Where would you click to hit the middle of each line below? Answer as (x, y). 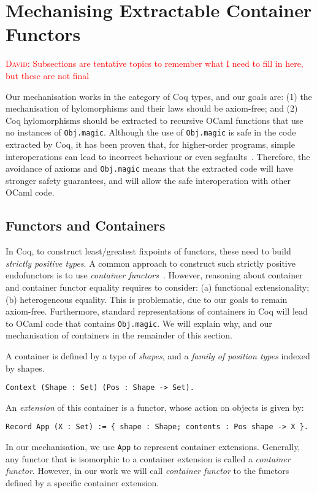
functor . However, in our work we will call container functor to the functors (147, 471)
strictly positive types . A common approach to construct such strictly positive (151, 263)
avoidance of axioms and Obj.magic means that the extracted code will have (150, 168)
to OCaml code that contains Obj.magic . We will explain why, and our (139, 323)
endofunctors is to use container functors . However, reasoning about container (154, 275)
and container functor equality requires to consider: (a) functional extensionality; (158, 287)
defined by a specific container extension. (82, 482)
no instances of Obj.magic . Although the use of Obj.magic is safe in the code (151, 132)
